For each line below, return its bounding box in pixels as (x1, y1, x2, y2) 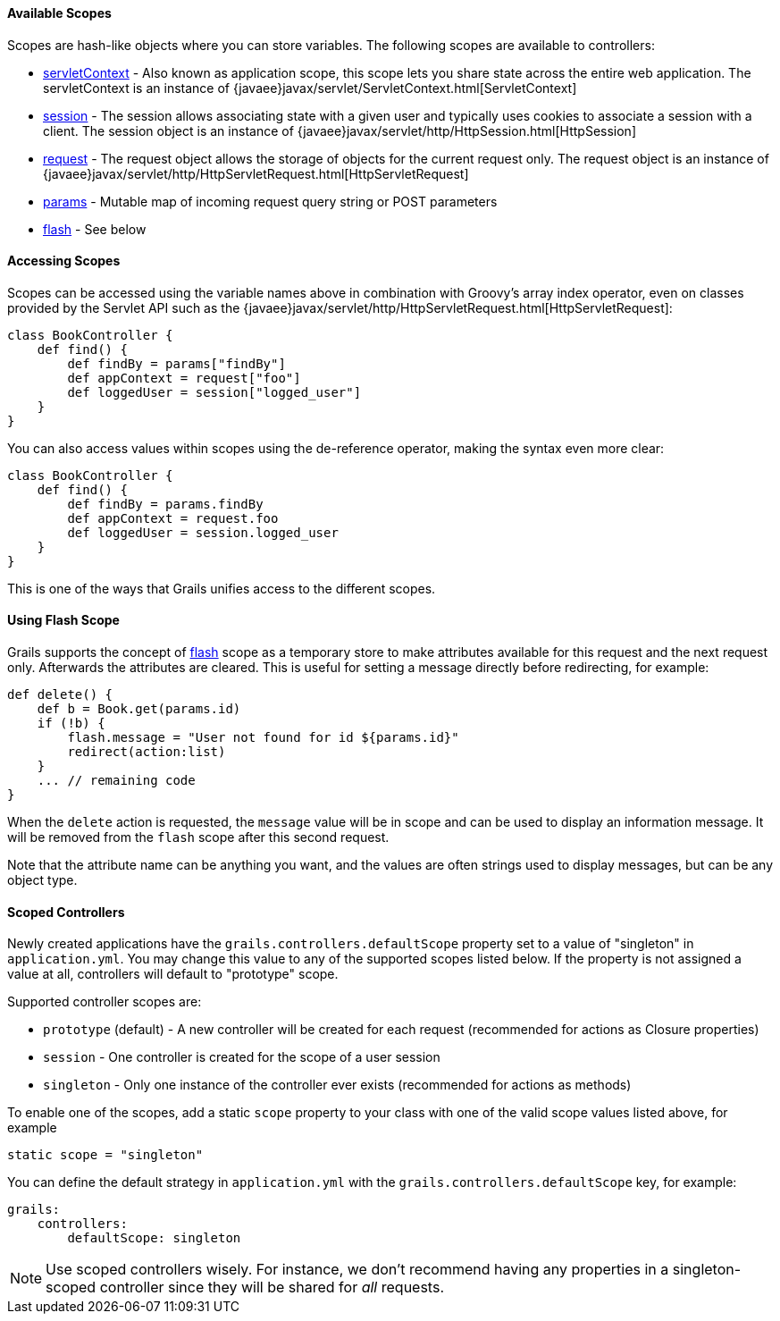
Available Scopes (7, 5, 112, 21)
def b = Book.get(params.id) (37, 702, 241, 717)
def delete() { (7, 687, 113, 703)
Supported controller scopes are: (7, 994, 202, 1010)
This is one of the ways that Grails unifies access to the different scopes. (7, 580, 436, 596)
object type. (7, 872, 78, 888)
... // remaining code (37, 773, 196, 788)
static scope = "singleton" (7, 1148, 204, 1163)
